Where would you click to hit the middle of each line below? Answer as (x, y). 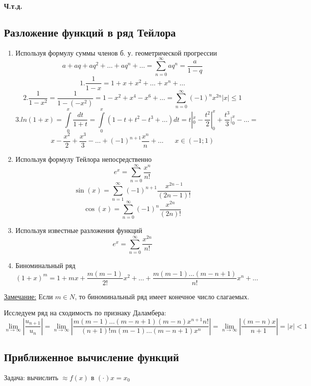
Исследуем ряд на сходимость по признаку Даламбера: (85, 313)
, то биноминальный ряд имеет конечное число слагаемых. (162, 296)
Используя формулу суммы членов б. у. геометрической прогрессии (116, 52)
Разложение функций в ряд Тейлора (90, 32)
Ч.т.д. (13, 6)
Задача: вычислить (31, 377)
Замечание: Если (29, 296)
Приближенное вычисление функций (91, 357)
